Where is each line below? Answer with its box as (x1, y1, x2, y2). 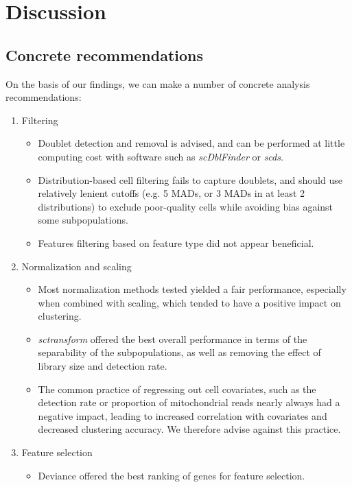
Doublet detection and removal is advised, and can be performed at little (38, 136, 345, 150)
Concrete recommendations (5, 44, 204, 65)
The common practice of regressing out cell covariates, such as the (38, 381, 316, 396)
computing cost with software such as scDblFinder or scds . (38, 149, 283, 163)
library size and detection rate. (38, 359, 167, 373)
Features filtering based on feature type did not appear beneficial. (38, 235, 314, 250)
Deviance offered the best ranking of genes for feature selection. (38, 468, 305, 482)
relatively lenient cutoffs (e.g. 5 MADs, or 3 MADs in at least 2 (38, 186, 305, 200)
